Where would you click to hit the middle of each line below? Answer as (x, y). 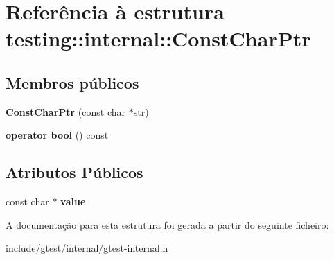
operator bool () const (57, 135)
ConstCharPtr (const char (66, 111)
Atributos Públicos (74, 172)
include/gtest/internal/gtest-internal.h (87, 248)
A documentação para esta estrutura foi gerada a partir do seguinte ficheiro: (167, 224)
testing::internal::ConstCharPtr (158, 38)
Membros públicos (72, 82)
